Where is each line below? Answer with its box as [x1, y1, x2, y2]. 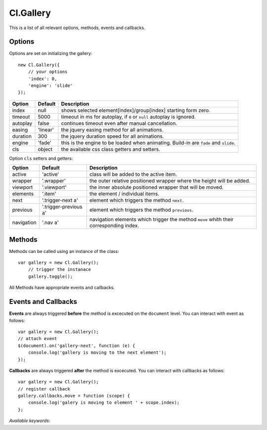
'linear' [38, 126, 54, 133]
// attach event [18, 336, 57, 342]
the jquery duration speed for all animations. [61, 132, 164, 139]
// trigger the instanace [28, 267, 91, 272]
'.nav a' [42, 219, 59, 226]
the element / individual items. [89, 190, 160, 197]
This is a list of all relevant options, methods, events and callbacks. [9, 25, 145, 31]
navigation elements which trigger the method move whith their [89, 216, 234, 223]
